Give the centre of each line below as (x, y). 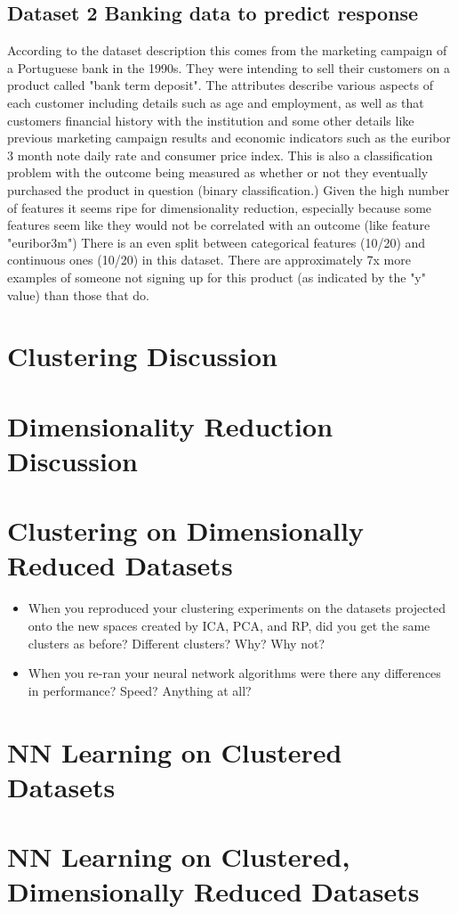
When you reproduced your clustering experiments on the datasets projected (237, 608)
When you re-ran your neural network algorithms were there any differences (234, 673)
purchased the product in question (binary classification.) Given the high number (229, 189)
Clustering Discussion (142, 356)
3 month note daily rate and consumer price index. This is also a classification (220, 155)
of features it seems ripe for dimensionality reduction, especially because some (220, 207)
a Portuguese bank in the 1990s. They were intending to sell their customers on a (229, 67)
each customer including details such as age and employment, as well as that (216, 102)
